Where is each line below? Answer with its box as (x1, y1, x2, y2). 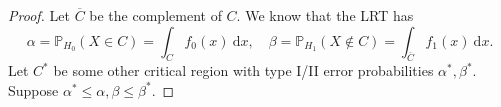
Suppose (8, 79, 59, 100)
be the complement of (89, 5, 222, 25)
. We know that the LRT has (236, 5, 414, 25)
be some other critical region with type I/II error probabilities (53, 60, 434, 81)
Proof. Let (8, 5, 70, 25)
